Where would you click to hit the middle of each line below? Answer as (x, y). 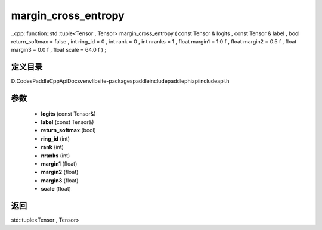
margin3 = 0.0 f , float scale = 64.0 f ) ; (59, 50)
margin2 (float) (60, 172)
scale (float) (56, 189)
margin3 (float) (60, 180)
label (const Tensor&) (67, 122)
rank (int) (52, 147)
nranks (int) (55, 156)
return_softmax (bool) (69, 130)
